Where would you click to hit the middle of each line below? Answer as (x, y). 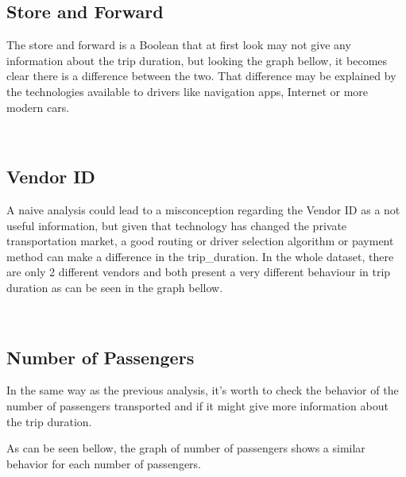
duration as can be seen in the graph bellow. (115, 287)
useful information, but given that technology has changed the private (177, 225)
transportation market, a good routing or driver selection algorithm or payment (200, 241)
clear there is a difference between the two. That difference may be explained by (201, 76)
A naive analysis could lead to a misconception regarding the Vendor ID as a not (203, 209)
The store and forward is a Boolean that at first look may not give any (179, 45)
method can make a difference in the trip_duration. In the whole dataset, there (200, 256)
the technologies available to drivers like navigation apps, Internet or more (188, 91)
